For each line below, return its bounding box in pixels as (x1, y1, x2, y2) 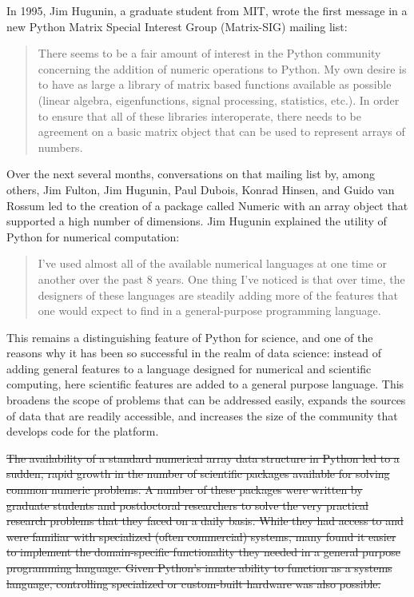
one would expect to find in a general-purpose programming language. (38, 302, 381, 319)
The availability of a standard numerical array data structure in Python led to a (6, 449, 400, 466)
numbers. (38, 138, 83, 155)
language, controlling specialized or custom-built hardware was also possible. (6, 575, 381, 591)
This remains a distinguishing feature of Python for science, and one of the (6, 328, 373, 345)
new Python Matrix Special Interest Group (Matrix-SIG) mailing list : (6, 18, 348, 34)
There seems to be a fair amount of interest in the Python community (38, 45, 381, 62)
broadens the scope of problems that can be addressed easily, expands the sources (6, 392, 406, 408)
